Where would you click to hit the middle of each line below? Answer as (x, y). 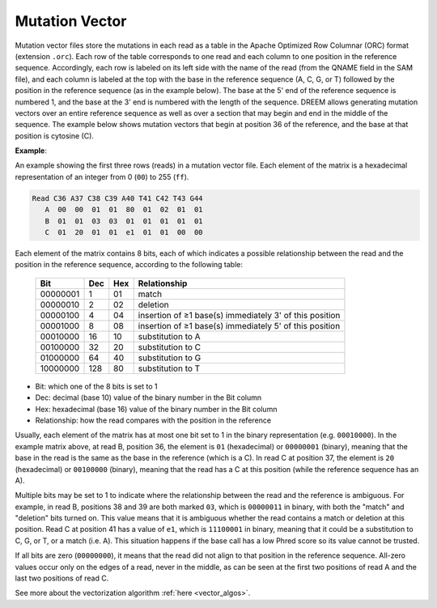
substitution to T (169, 368)
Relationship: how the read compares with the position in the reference (153, 420)
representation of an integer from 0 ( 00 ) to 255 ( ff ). (102, 176)
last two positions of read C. (62, 578)
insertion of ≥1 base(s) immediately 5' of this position (239, 325)
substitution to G (170, 358)
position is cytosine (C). (55, 136)
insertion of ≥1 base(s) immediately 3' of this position (239, 315)
